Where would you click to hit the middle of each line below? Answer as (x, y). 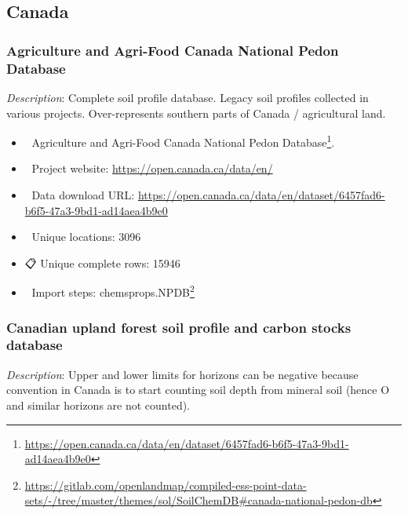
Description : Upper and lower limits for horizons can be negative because (182, 374)
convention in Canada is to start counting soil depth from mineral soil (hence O (198, 390)
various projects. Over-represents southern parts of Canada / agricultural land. (196, 113)
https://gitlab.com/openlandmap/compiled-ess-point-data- (166, 485)
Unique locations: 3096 (86, 237)
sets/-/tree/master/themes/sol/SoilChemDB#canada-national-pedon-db (199, 500)
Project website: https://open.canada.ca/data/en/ (152, 168)
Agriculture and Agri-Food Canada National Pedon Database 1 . (183, 141)
